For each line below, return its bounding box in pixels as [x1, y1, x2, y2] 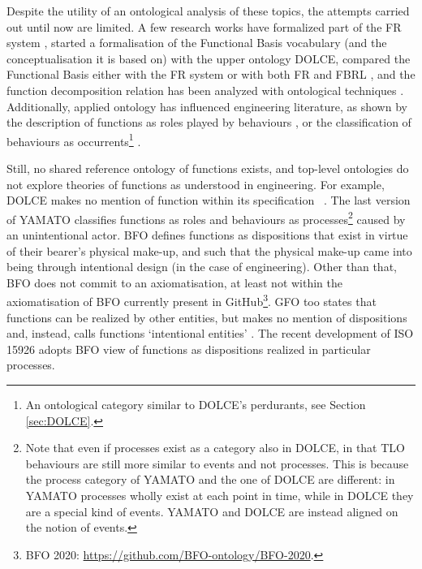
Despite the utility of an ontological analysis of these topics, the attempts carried [6, 2, 410, 19]
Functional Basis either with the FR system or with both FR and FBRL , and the [6, 66, 416, 83]
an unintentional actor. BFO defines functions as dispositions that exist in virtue [6, 226, 408, 244]
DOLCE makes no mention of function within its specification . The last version [6, 192, 411, 209]
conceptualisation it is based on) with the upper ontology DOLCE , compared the [6, 50, 411, 67]
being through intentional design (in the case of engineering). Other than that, [6, 258, 397, 275]
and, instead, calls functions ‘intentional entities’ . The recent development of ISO [6, 325, 414, 342]
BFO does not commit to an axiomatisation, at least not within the [6, 274, 343, 291]
